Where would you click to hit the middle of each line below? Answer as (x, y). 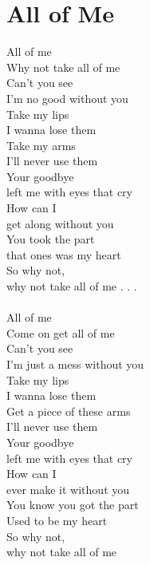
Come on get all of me (61, 332)
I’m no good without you (67, 98)
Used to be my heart (57, 520)
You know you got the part (73, 505)
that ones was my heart (64, 254)
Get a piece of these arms (69, 411)
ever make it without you (68, 489)
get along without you (60, 223)
